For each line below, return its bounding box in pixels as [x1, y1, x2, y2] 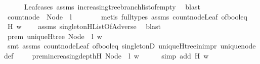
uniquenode [220, 40, 256, 51]
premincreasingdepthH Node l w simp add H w [32, 50, 209, 60]
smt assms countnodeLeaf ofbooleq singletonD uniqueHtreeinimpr [7, 40, 217, 51]
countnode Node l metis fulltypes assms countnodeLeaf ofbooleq [7, 11, 247, 21]
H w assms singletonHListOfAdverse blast [7, 21, 161, 31]
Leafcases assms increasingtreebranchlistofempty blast [24, 1, 200, 11]
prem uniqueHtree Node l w [7, 30, 102, 41]
